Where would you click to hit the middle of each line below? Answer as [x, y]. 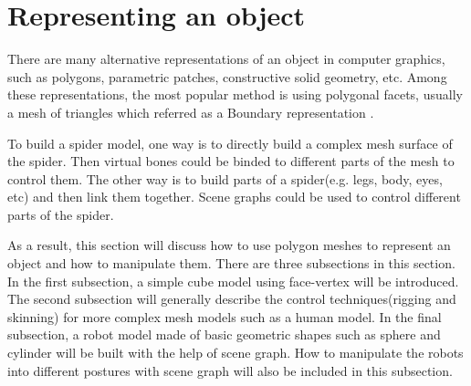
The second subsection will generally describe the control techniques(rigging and [232, 299]
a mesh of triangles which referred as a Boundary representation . [191, 112]
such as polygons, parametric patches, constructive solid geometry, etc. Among [227, 76]
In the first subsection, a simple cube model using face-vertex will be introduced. [233, 281]
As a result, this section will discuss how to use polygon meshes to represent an [229, 245]
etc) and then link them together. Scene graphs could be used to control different [234, 197]
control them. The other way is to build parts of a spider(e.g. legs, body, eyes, [225, 178]
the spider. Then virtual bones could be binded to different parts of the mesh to [231, 161]
